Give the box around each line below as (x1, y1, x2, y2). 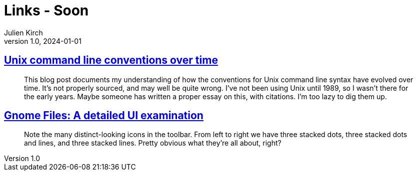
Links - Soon (4, 2, 89, 19)
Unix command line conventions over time (4, 54, 218, 67)
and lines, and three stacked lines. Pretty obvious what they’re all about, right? (24, 139, 281, 148)
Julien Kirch (4, 28, 43, 37)
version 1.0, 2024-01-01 (4, 36, 81, 45)
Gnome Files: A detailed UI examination (4, 109, 203, 122)
